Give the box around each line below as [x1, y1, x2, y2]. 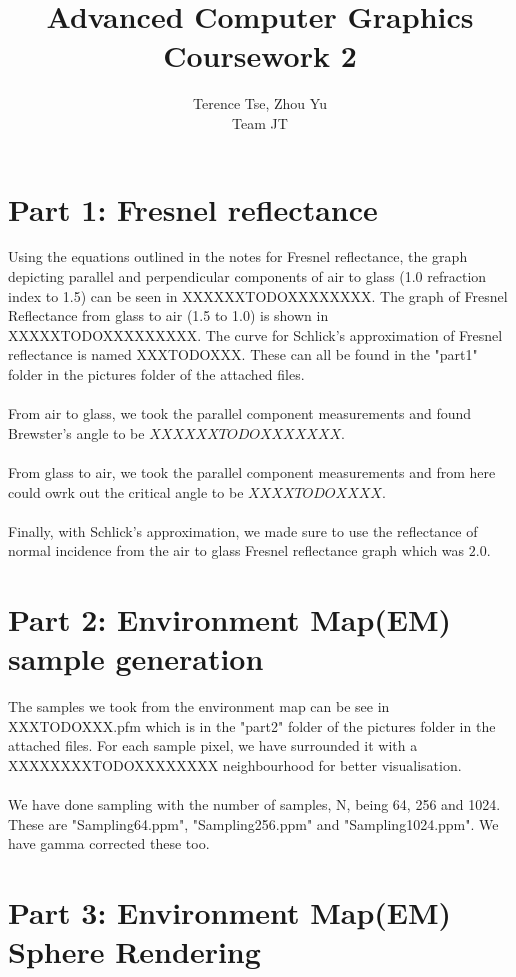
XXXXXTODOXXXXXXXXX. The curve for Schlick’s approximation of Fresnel [8, 324, 503, 345]
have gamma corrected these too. [8, 833, 210, 854]
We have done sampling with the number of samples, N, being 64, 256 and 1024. [8, 794, 501, 815]
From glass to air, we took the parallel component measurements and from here [8, 461, 496, 482]
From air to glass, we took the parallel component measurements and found [8, 403, 472, 424]
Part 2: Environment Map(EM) [8, 599, 452, 640]
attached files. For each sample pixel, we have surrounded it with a [8, 735, 418, 756]
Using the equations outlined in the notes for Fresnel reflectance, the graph [8, 246, 468, 267]
